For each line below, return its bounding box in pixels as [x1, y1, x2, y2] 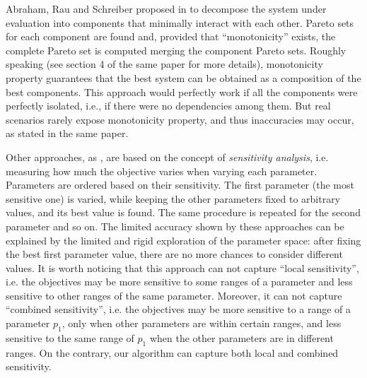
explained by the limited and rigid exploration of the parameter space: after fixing [6, 232, 361, 247]
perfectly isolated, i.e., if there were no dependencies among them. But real [6, 98, 331, 113]
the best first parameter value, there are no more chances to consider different [6, 247, 343, 261]
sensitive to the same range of [6, 330, 134, 345]
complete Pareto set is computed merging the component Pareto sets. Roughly [6, 42, 346, 57]
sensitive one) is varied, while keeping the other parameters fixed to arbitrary [6, 191, 341, 206]
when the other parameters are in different [149, 330, 334, 345]
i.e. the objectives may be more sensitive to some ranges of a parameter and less [6, 274, 353, 289]
